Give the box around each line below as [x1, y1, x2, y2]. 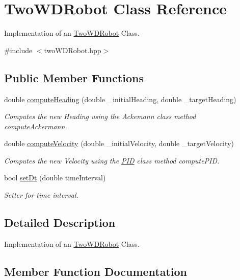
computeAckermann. [4, 121, 67, 131]
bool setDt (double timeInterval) [4, 172, 106, 183]
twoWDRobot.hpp [44, 44, 101, 55]
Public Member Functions [4, 69, 144, 85]
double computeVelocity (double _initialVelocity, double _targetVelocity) [4, 138, 234, 149]
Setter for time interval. [4, 190, 78, 200]
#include [4, 44, 33, 55]
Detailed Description [4, 215, 116, 230]
